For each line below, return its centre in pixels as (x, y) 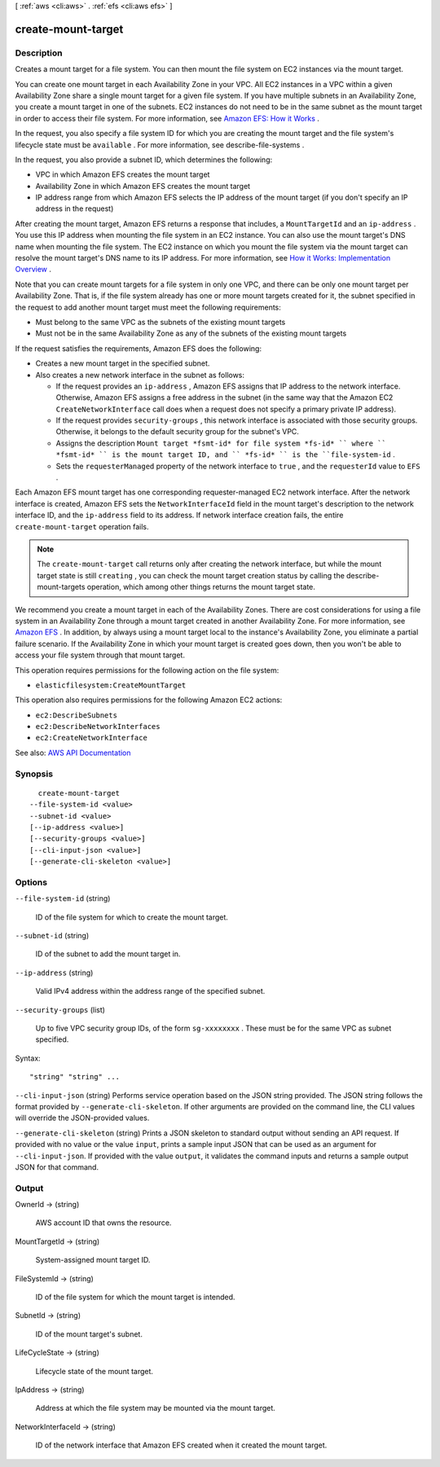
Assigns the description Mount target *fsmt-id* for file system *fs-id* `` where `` (221, 443)
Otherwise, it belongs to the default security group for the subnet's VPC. (177, 432)
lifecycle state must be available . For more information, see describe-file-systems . (160, 145)
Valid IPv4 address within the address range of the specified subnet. (150, 991)
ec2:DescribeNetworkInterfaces (98, 727)
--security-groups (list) (60, 1009)
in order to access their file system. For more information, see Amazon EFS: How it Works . (167, 118)
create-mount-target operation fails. (82, 526)
